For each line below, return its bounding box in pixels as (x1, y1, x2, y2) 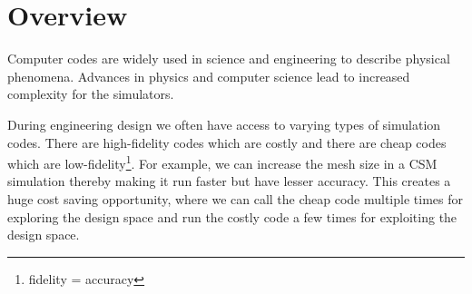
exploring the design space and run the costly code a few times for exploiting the (7, 207, 457, 226)
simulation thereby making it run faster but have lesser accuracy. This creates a (7, 171, 451, 191)
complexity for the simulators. (7, 84, 174, 103)
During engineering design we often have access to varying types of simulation (7, 114, 441, 133)
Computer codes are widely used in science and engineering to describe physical (7, 49, 450, 68)
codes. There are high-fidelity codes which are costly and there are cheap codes (7, 132, 447, 152)
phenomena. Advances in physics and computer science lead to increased (7, 66, 410, 85)
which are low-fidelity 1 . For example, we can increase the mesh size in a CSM (7, 152, 438, 172)
